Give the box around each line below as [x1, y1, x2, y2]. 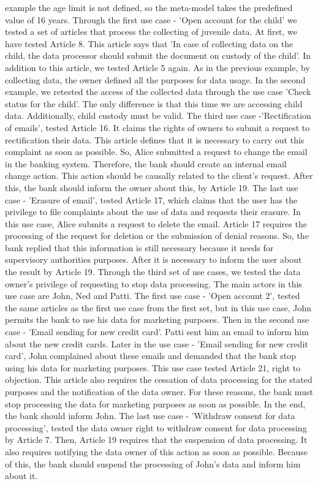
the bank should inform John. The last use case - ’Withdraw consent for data [5, 409, 295, 422]
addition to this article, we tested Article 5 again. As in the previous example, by [5, 61, 310, 74]
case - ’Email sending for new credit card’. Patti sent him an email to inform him [5, 325, 309, 338]
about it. [5, 469, 38, 482]
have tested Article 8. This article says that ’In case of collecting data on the [5, 37, 293, 50]
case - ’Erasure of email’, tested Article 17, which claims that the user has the [5, 193, 298, 206]
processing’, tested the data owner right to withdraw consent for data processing [5, 421, 307, 434]
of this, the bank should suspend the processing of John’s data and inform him [5, 457, 301, 470]
